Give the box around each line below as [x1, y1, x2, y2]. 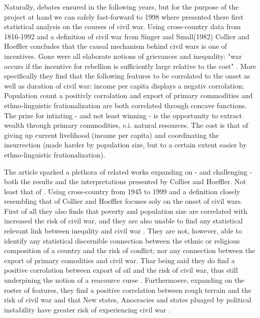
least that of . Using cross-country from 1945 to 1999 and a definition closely [4, 186, 240, 196]
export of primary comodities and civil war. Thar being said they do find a [4, 255, 235, 265]
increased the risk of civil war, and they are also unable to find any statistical [4, 215, 243, 226]
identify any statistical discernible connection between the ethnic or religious [4, 235, 240, 246]
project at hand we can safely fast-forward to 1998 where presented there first [4, 11, 244, 22]
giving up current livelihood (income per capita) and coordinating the [4, 129, 219, 140]
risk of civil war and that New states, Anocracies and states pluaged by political [4, 294, 251, 305]
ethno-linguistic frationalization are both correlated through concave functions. [4, 100, 247, 110]
